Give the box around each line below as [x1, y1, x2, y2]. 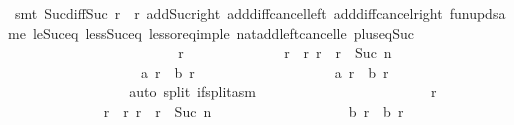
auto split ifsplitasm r [129, 81, 437, 102]
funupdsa [449, 3, 506, 23]
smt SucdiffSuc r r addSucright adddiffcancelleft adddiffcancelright [14, 3, 443, 23]
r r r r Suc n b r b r [103, 100, 404, 121]
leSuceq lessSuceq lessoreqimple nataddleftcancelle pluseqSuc [32, 22, 415, 43]
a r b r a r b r [140, 61, 389, 82]
